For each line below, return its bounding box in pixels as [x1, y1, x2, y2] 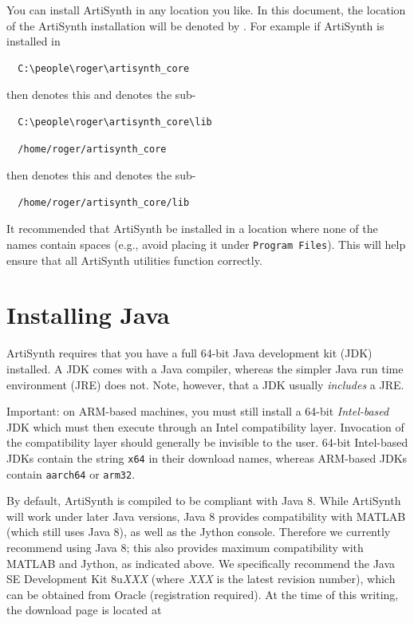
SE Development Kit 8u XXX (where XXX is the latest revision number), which [6, 570, 396, 587]
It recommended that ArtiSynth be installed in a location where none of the [6, 220, 378, 237]
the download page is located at [6, 601, 162, 618]
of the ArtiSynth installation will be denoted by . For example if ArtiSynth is [6, 17, 384, 34]
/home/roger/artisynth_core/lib [18, 196, 190, 208]
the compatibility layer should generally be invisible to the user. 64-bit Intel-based [6, 434, 408, 451]
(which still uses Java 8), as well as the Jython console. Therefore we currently [6, 523, 391, 540]
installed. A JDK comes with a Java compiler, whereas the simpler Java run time [6, 360, 404, 377]
